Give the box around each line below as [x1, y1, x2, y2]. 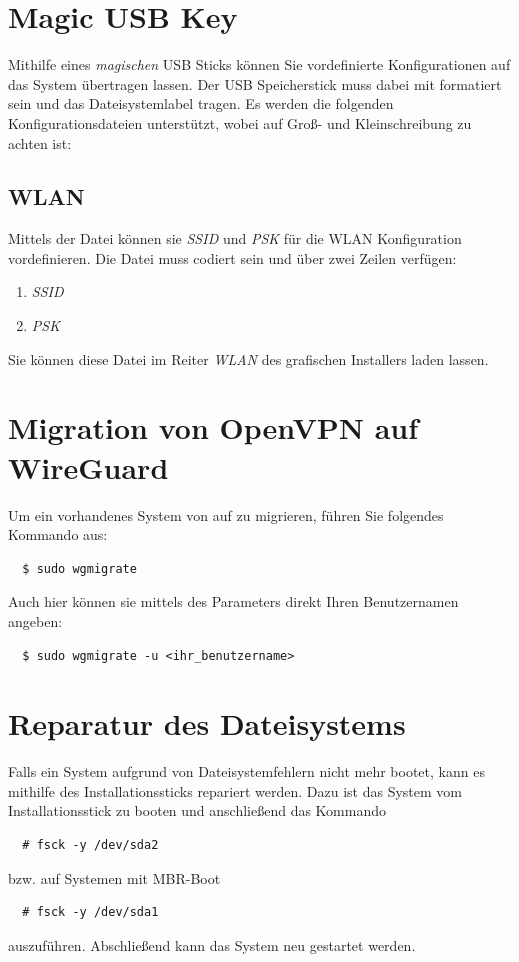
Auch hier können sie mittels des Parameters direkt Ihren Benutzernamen [8, 591, 459, 612]
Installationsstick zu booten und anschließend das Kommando [8, 800, 387, 821]
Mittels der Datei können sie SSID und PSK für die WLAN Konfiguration [8, 228, 462, 249]
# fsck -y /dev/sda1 [22, 905, 159, 920]
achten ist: [8, 132, 72, 153]
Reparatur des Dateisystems [8, 703, 406, 744]
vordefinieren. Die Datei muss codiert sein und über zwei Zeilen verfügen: [8, 247, 457, 268]
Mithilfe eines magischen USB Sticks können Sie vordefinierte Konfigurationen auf [8, 54, 511, 75]
